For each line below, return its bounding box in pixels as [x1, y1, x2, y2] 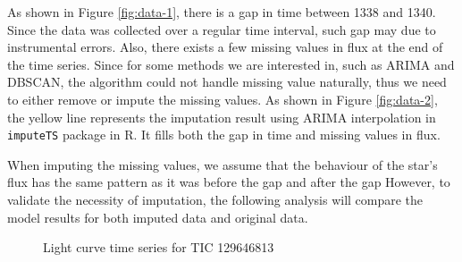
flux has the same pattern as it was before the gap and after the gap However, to [7, 173, 450, 191]
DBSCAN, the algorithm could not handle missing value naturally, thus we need [7, 72, 447, 91]
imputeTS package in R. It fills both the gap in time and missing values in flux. [7, 125, 441, 144]
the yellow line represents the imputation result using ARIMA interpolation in [7, 107, 436, 126]
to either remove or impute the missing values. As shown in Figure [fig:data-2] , [7, 89, 438, 108]
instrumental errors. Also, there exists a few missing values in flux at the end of [7, 38, 443, 56]
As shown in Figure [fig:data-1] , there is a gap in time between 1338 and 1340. [7, 3, 436, 21]
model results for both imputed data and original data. [7, 207, 308, 226]
